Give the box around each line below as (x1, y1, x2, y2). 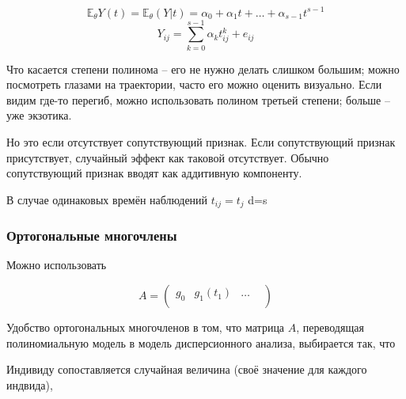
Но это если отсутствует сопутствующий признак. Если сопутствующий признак (6, 134, 396, 150)
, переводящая (296, 319, 364, 336)
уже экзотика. (6, 107, 72, 123)
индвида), (6, 376, 53, 393)
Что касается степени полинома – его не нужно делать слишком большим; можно (6, 60, 400, 77)
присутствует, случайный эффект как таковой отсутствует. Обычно (6, 149, 329, 165)
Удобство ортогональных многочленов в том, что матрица (6, 319, 285, 336)
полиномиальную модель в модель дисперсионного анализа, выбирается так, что (6, 334, 396, 351)
